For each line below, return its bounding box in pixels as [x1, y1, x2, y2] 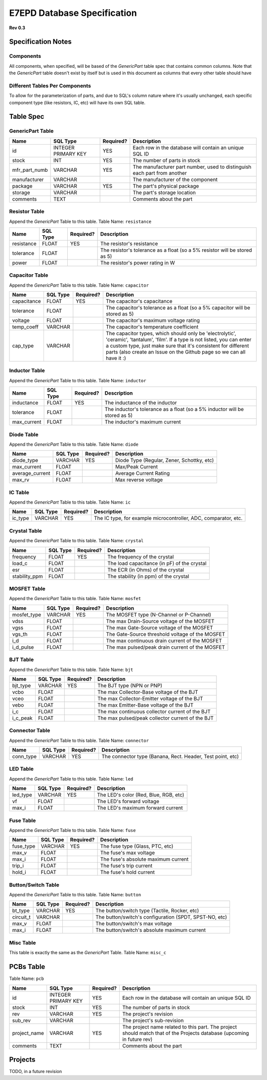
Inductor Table [9, 367, 45, 374]
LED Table [9, 766, 34, 772]
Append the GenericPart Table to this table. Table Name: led [9, 775, 133, 782]
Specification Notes [9, 38, 72, 46]
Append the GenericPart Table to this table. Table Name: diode [9, 441, 138, 447]
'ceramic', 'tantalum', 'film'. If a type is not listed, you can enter [105, 336, 252, 343]
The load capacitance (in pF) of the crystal [107, 560, 207, 566]
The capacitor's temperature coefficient [105, 323, 199, 330]
